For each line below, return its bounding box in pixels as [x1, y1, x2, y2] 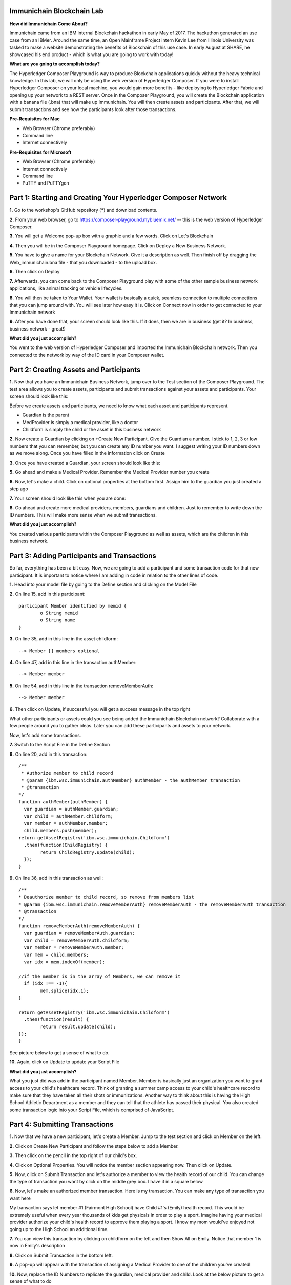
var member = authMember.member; [24, 820, 108, 827]
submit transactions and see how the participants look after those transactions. [9, 106, 177, 113]
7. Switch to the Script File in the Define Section [9, 742, 110, 748]
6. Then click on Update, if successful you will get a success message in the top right [9, 706, 191, 712]
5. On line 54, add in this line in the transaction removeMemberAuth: [9, 683, 154, 689]
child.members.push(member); [24, 828, 97, 834]
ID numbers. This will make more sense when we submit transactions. [9, 512, 157, 518]
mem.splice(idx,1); [40, 987, 89, 994]
